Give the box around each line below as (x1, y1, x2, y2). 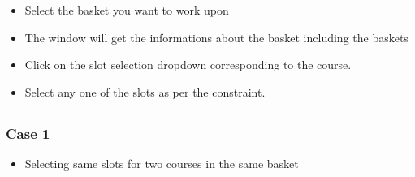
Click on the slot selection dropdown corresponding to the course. (24, 56, 352, 73)
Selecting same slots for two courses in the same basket (24, 155, 299, 172)
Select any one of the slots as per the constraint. (24, 83, 266, 100)
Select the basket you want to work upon (24, 2, 229, 18)
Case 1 (6, 123, 50, 143)
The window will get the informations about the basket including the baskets (24, 28, 409, 45)
